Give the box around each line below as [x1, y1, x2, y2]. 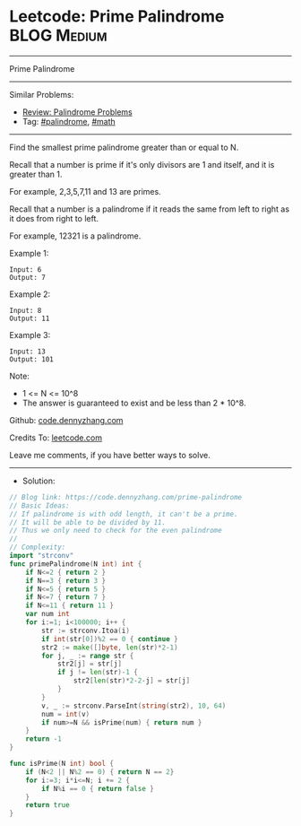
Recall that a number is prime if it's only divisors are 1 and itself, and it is [9, 159, 275, 170]
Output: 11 [9, 314, 50, 323]
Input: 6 [9, 265, 42, 274]
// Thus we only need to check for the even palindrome [9, 526, 222, 535]
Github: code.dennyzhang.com [9, 414, 124, 425]
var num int [25, 610, 70, 619]
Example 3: [9, 329, 51, 340]
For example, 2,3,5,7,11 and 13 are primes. [9, 186, 161, 196]
